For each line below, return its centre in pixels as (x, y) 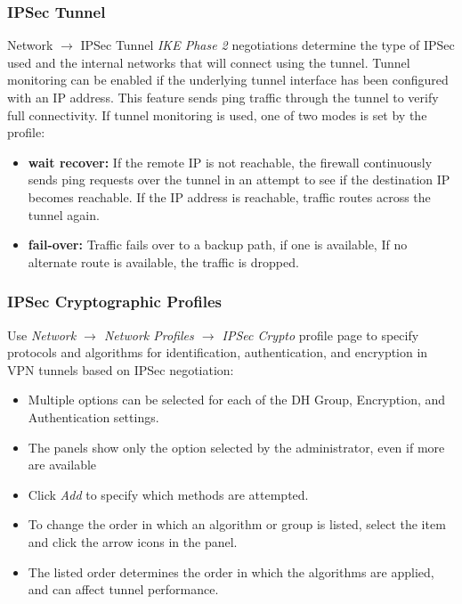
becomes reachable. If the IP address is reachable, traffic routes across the (229, 196)
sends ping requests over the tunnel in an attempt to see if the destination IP (239, 180)
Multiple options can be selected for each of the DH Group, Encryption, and (237, 400)
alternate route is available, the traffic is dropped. (163, 261)
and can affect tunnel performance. (123, 589)
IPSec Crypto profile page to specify (320, 335)
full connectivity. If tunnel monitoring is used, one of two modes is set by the (217, 114)
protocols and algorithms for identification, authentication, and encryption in (218, 352)
